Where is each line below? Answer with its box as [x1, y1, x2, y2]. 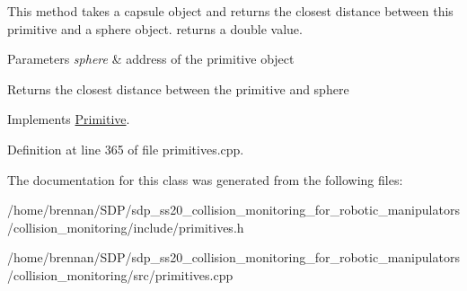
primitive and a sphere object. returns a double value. [7, 19, 303, 38]
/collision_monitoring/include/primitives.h [7, 217, 244, 236]
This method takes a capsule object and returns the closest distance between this [7, 2, 454, 20]
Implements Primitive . [7, 110, 130, 128]
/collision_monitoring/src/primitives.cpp [7, 265, 233, 284]
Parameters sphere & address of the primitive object [7, 49, 295, 68]
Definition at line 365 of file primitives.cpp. [7, 139, 244, 158]
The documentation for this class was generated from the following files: [7, 170, 403, 189]
